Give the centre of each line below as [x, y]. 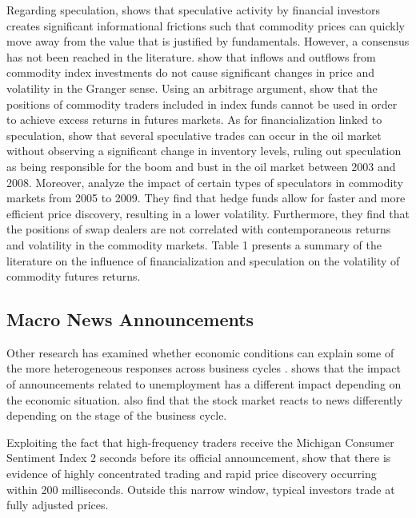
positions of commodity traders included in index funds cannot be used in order [202, 104]
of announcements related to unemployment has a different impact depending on [204, 384]
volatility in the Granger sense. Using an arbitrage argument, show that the [192, 88]
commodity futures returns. [74, 276]
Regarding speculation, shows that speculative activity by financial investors [194, 10]
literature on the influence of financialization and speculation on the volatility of [203, 260]
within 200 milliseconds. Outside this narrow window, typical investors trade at [201, 489]
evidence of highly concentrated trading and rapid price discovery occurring [192, 474]
